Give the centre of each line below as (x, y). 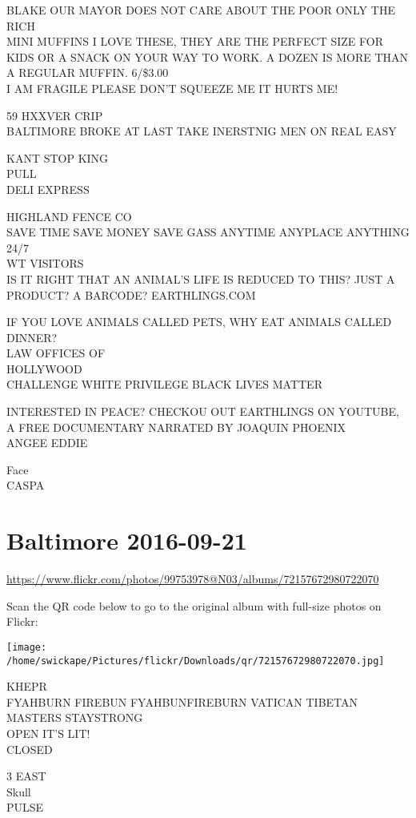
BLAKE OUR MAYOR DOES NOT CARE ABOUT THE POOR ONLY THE (201, 10)
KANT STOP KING (58, 157)
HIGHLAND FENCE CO (69, 216)
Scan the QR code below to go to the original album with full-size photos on (194, 605)
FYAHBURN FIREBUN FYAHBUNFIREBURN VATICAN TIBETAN (182, 701)
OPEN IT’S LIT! (48, 733)
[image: (27, 647)
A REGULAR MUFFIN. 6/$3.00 (88, 73)
